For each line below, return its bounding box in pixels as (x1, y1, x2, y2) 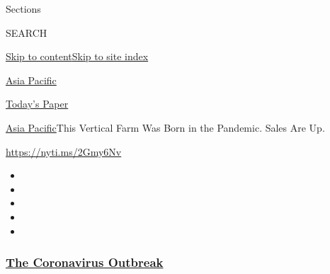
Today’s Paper (6, 96, 69, 111)
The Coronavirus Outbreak (6, 253, 164, 271)
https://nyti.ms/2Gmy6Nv (6, 144, 122, 159)
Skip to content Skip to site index (6, 49, 149, 64)
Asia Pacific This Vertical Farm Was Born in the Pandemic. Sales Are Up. (6, 120, 325, 135)
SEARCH (6, 25, 47, 40)
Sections (6, 1, 41, 16)
